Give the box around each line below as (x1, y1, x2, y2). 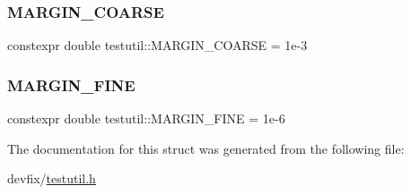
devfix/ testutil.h (7, 169, 96, 188)
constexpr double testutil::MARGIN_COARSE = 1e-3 (7, 36, 308, 55)
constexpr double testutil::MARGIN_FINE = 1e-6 (7, 109, 285, 128)
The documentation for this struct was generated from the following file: (7, 139, 405, 157)
